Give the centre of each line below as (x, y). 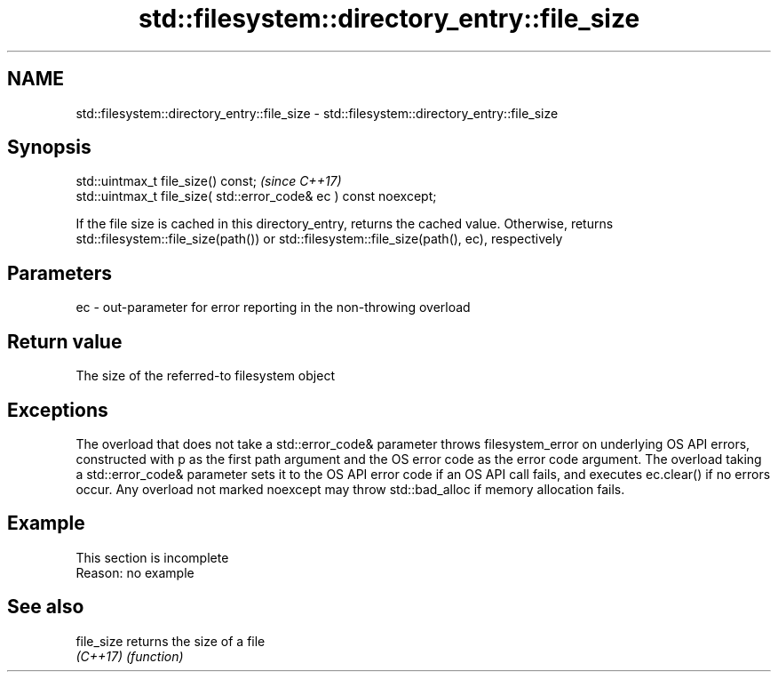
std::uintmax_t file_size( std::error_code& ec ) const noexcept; (256, 196)
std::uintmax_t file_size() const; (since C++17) (209, 181)
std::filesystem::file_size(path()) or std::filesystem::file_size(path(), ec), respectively (319, 239)
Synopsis (49, 148)
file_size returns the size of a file (171, 641)
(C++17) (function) (130, 656)
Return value (65, 341)
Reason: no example (135, 572)
